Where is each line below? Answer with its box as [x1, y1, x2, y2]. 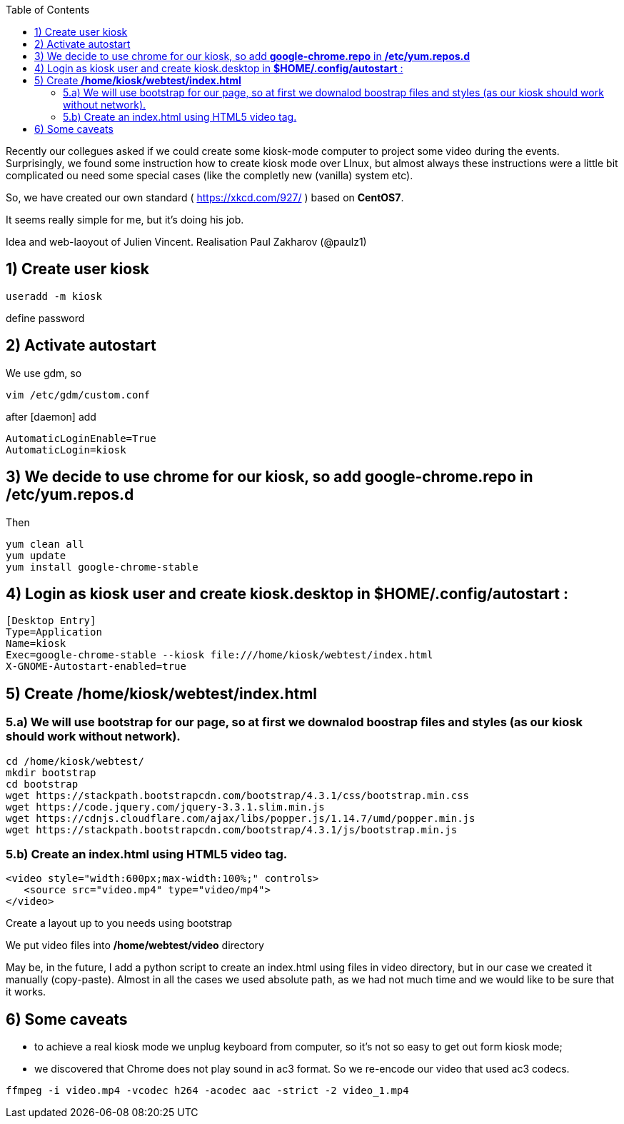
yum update [6, 549, 66, 561]
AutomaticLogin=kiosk [6, 443, 126, 456]
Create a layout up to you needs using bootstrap [6, 917, 233, 930]
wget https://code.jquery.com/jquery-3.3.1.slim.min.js [6, 801, 325, 813]
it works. [6, 985, 46, 998]
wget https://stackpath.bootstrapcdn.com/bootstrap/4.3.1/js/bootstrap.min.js [6, 823, 458, 836]
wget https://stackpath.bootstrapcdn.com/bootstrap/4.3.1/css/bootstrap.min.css [6, 789, 470, 801]
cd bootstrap [6, 778, 79, 790]
